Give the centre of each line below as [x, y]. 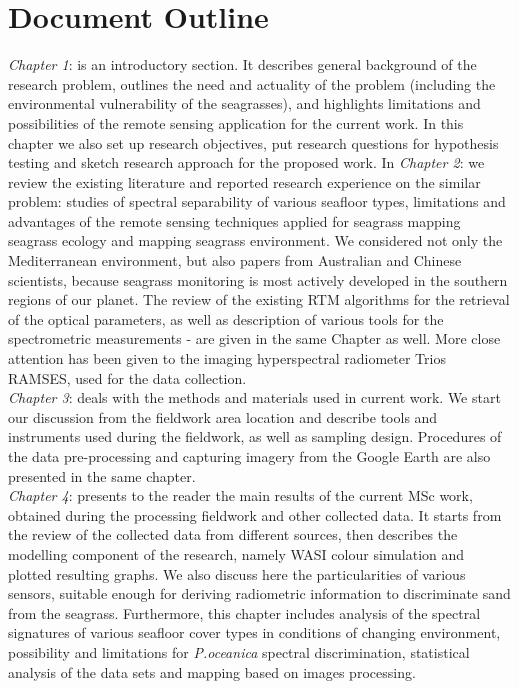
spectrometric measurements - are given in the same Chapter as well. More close [254, 338]
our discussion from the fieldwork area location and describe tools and [223, 416]
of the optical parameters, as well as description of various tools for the [226, 318]
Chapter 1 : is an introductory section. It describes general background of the [242, 64]
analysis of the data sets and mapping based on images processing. [212, 671]
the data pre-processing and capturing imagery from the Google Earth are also [249, 456]
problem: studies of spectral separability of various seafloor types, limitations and [257, 201]
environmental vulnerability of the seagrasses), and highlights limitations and [244, 103]
